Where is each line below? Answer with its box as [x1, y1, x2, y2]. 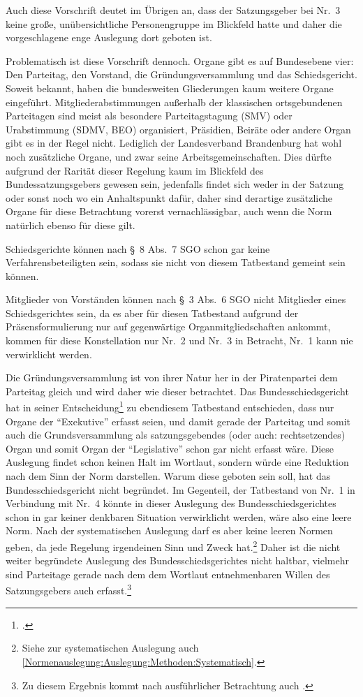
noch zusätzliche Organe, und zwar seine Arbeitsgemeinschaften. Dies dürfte [6, 149, 332, 163]
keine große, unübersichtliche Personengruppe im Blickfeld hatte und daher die [6, 16, 342, 31]
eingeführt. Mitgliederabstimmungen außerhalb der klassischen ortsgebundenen [6, 94, 343, 109]
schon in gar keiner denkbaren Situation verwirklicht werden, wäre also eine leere [6, 509, 352, 524]
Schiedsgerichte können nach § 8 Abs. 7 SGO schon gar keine [6, 241, 270, 256]
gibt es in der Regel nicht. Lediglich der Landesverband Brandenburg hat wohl [6, 135, 342, 150]
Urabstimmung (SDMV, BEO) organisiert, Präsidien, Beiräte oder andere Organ [6, 122, 351, 136]
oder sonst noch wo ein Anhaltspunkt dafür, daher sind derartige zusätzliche [6, 190, 333, 205]
